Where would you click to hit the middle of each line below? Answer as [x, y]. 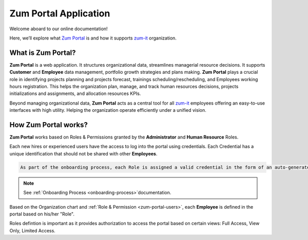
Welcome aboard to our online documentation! [59, 29]
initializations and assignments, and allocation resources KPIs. [75, 94]
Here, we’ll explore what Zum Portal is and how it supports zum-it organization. [93, 38]
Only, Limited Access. [33, 230]
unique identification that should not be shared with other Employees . [83, 153]
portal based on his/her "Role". [42, 214]
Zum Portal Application [60, 13]
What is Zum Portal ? [43, 53]
